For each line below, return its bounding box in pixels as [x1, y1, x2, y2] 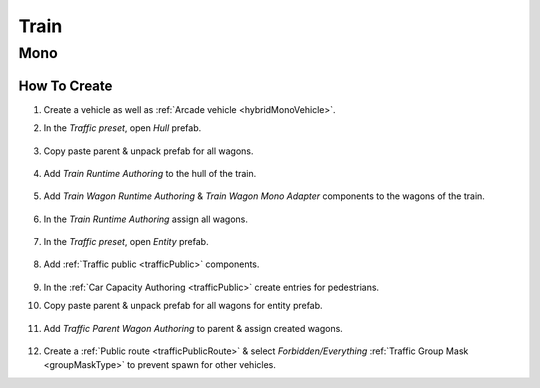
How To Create [18, 77, 113, 94]
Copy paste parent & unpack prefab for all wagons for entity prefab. [43, 300, 324, 312]
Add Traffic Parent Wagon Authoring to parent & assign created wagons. [43, 322, 344, 334]
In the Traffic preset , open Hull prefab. [43, 122, 202, 134]
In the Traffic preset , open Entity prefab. [43, 236, 209, 248]
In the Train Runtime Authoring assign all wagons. [43, 213, 249, 225]
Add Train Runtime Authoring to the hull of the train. [43, 167, 257, 179]
